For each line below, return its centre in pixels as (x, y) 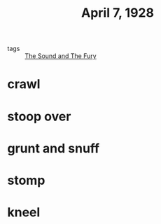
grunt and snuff (54, 148)
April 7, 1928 (118, 13)
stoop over (39, 116)
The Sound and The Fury (61, 56)
